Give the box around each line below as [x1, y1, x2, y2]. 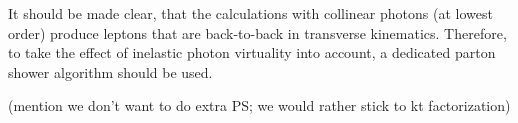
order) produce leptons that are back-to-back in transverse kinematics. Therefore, [8, 22, 507, 43]
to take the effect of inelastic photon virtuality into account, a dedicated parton [8, 42, 496, 63]
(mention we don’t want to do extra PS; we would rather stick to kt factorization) [8, 95, 511, 116]
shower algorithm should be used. [8, 61, 213, 82]
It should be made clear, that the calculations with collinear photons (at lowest [8, 3, 493, 23]
